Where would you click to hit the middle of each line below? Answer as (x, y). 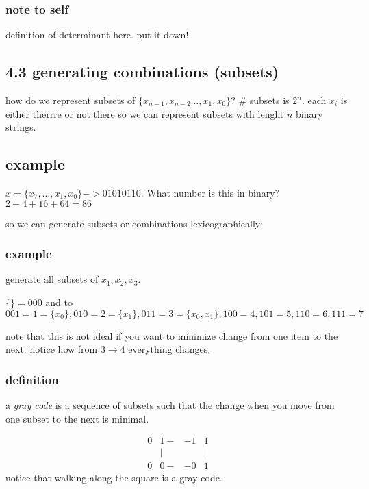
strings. (21, 127)
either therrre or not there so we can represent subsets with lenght (145, 113)
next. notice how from (52, 349)
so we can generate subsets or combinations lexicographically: (135, 223)
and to (59, 302)
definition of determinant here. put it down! (97, 35)
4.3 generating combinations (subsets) (142, 72)
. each (314, 100)
